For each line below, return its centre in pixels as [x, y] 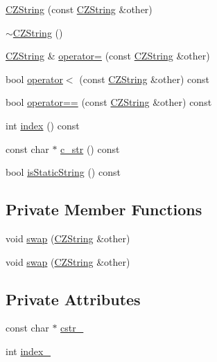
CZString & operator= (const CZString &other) [108, 56]
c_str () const [90, 148]
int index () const [43, 125]
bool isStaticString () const [63, 172]
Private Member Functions [104, 209]
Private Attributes [73, 299]
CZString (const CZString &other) [79, 9]
